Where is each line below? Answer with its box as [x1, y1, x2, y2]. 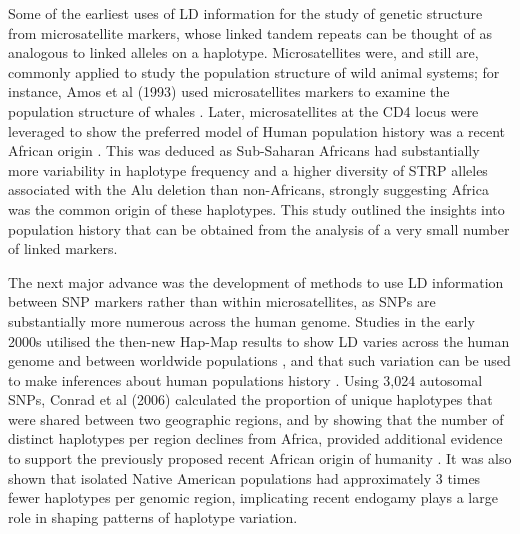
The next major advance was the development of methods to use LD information [8, 271, 504, 292]
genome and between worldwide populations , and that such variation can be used [8, 350, 511, 371]
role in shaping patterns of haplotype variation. [8, 506, 298, 527]
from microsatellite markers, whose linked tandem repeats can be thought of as [8, 22, 492, 43]
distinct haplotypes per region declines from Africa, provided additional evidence [8, 428, 503, 449]
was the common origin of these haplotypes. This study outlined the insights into [8, 198, 505, 219]
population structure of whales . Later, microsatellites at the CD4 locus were [8, 100, 479, 121]
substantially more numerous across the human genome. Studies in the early [8, 310, 475, 331]
